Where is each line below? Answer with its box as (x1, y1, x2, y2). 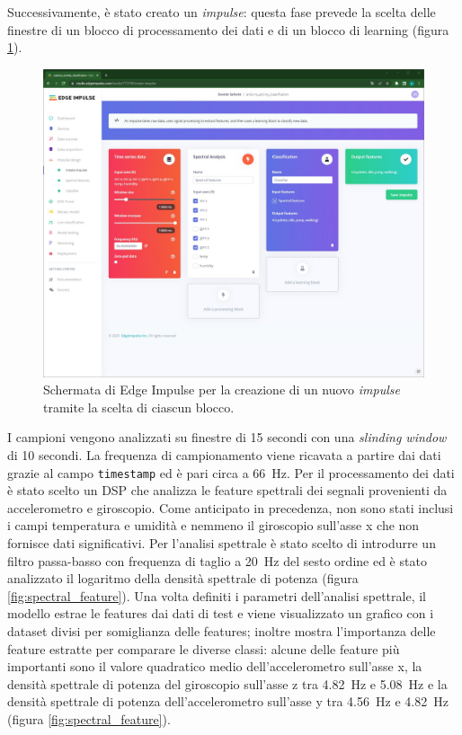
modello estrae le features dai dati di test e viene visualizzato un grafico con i (7, 604, 434, 623)
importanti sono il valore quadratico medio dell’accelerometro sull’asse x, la (7, 657, 422, 676)
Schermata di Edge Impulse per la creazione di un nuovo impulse (43, 380, 400, 399)
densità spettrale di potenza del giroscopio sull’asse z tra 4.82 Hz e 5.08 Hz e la (7, 674, 448, 693)
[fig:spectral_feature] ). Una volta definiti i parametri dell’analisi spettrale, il (7, 586, 426, 605)
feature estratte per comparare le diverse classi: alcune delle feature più (7, 639, 400, 658)
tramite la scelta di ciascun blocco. (43, 397, 235, 416)
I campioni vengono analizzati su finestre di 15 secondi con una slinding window (7, 428, 447, 447)
